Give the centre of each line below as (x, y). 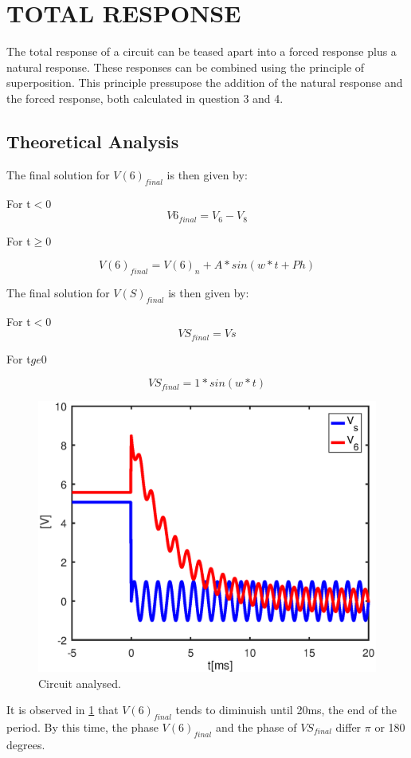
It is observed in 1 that (63, 710)
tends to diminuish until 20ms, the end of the (286, 710)
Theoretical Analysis (93, 141)
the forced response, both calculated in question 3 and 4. (145, 98)
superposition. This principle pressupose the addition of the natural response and (205, 82)
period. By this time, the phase (82, 727)
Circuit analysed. (80, 683)
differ (348, 727)
